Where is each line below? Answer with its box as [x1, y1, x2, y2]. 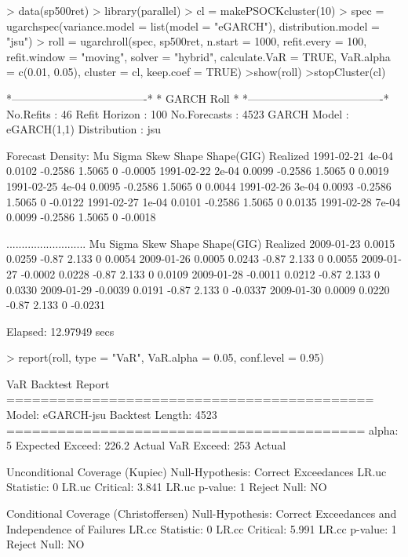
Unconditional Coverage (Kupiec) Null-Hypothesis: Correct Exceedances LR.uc [6, 463, 387, 479]
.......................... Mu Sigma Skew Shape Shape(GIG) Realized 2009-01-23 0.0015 [6, 235, 395, 251]
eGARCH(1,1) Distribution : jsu [6, 121, 162, 137]
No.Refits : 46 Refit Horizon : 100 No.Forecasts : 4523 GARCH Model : [6, 105, 349, 122]
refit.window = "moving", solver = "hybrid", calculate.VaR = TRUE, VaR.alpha [6, 48, 391, 64]
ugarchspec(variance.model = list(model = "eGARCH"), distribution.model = [6, 17, 380, 34]
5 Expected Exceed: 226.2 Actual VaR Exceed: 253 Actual [6, 437, 286, 453]
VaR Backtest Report [6, 375, 110, 391]
